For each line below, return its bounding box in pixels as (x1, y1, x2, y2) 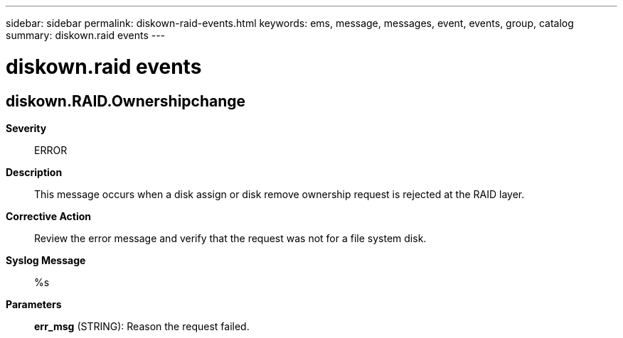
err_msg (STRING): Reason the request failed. (34, 320, 250, 332)
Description (6, 165, 63, 178)
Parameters (6, 298, 62, 310)
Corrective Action (6, 209, 91, 222)
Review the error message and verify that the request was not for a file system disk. (34, 231, 427, 244)
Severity (6, 121, 47, 134)
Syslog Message (6, 253, 86, 266)
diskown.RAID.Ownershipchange (6, 92, 246, 110)
